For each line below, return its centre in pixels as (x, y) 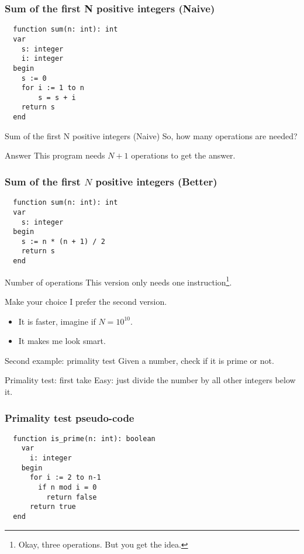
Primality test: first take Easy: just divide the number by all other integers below (150, 380)
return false (72, 497)
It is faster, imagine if (57, 321)
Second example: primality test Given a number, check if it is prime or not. (139, 360)
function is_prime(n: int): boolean (84, 438)
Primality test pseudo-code (70, 417)
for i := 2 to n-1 (65, 478)
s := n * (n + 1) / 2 (63, 241)
